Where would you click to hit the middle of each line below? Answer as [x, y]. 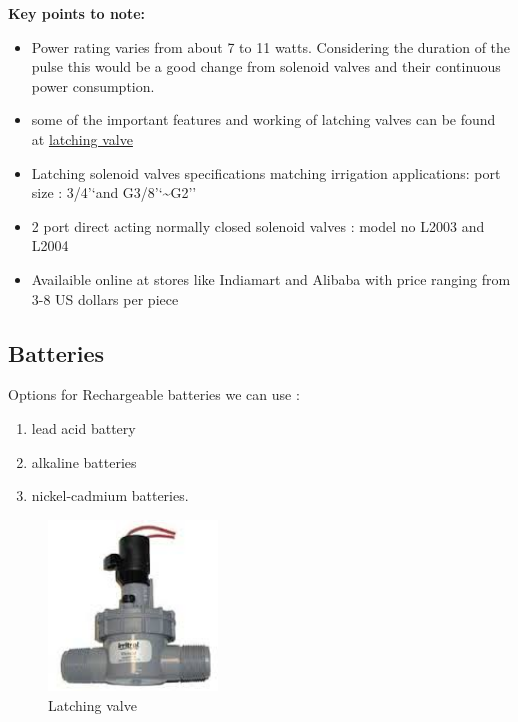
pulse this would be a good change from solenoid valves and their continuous [266, 66]
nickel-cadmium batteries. [110, 495]
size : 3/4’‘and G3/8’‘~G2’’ [114, 192]
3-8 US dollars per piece [105, 298]
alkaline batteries [84, 461]
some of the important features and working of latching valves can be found [263, 119]
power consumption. [93, 85]
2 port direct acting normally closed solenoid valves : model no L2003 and [258, 225]
